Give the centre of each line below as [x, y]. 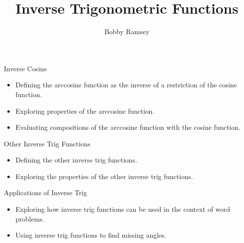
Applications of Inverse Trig [46, 192]
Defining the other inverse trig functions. [76, 160]
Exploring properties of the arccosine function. [85, 111]
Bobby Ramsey [127, 31]
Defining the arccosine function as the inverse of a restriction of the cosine [126, 85]
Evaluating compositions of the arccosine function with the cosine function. [128, 127]
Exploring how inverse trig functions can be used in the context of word [123, 209]
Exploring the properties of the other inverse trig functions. [104, 176]
